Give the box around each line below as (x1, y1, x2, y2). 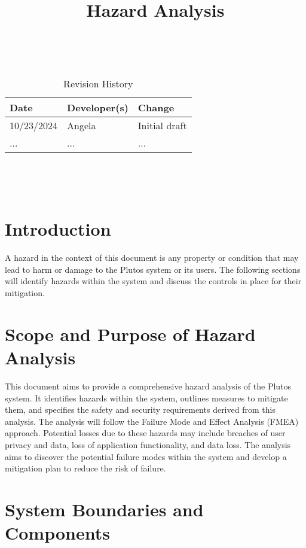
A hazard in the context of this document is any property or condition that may (5, 251, 299, 264)
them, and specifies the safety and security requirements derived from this (5, 403, 276, 416)
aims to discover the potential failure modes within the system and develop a (5, 450, 287, 462)
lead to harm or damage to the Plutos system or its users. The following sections (5, 263, 301, 275)
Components (5, 520, 110, 545)
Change (137, 100, 175, 114)
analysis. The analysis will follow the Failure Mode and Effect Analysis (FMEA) (5, 415, 299, 427)
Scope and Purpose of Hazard (5, 321, 256, 346)
